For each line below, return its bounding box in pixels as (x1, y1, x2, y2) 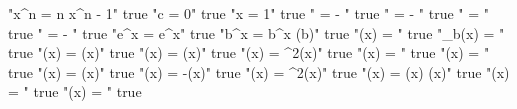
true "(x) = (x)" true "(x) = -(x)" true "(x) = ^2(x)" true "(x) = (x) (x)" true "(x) (8, 61, 510, 82)
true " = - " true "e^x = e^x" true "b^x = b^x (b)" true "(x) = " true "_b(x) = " (8, 22, 505, 43)
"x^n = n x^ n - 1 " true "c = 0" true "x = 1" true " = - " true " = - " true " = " (8, 3, 490, 23)
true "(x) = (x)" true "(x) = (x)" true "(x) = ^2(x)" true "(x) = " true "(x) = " (8, 42, 490, 63)
